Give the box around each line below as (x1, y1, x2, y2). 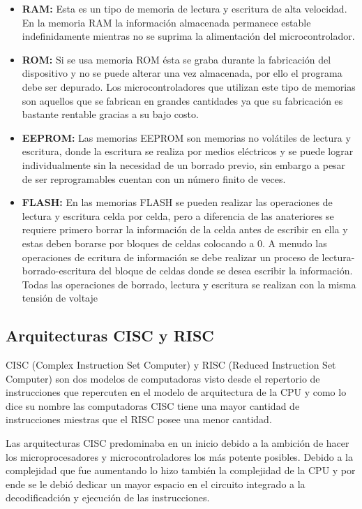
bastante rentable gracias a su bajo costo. (22, 107, 199, 121)
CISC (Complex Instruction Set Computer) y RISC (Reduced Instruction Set (6, 357, 336, 372)
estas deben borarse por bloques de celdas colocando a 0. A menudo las (22, 235, 327, 250)
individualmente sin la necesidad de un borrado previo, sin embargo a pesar (22, 157, 346, 172)
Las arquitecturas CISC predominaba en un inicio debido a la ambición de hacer (6, 436, 349, 450)
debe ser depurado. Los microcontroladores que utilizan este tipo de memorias (22, 79, 356, 94)
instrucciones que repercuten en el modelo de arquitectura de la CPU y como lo (6, 385, 347, 399)
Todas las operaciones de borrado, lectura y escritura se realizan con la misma (22, 276, 356, 291)
